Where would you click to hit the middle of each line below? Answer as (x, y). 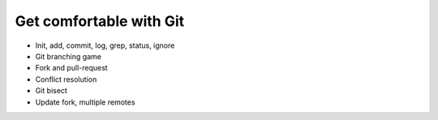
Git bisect (52, 91)
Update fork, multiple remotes (85, 102)
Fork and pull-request (72, 68)
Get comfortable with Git (100, 21)
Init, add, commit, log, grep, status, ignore (105, 45)
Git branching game (68, 56)
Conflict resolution (66, 79)
